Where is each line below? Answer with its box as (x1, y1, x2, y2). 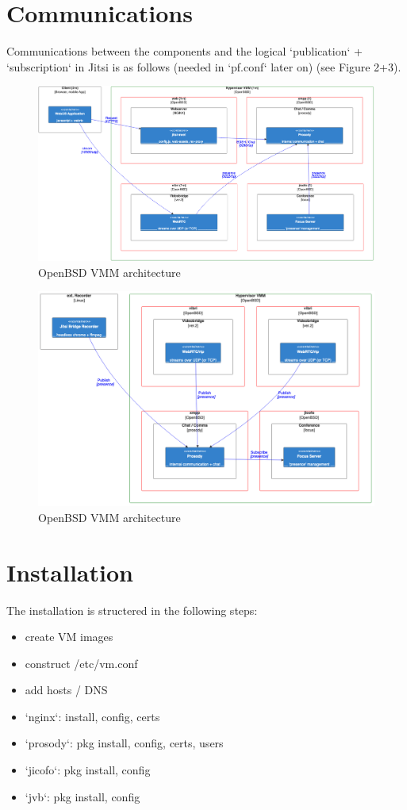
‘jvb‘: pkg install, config (25, 788, 140, 804)
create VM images (25, 628, 113, 645)
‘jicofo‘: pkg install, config (25, 762, 151, 778)
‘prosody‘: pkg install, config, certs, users (25, 735, 224, 751)
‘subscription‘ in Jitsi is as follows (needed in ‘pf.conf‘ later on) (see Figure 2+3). (6, 58, 401, 75)
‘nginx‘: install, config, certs (25, 708, 160, 724)
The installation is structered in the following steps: (6, 601, 258, 618)
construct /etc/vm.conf (25, 655, 138, 671)
